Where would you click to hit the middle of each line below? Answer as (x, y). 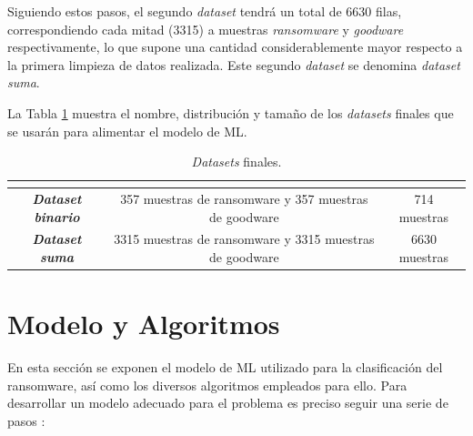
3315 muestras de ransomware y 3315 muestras (244, 239)
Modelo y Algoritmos (144, 324)
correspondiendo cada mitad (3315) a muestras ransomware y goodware (206, 29)
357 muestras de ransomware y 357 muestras (244, 198)
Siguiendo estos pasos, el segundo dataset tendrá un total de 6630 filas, (205, 11)
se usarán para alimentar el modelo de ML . (127, 131)
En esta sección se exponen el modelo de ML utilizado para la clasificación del (225, 367)
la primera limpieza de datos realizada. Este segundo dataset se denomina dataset (234, 64)
